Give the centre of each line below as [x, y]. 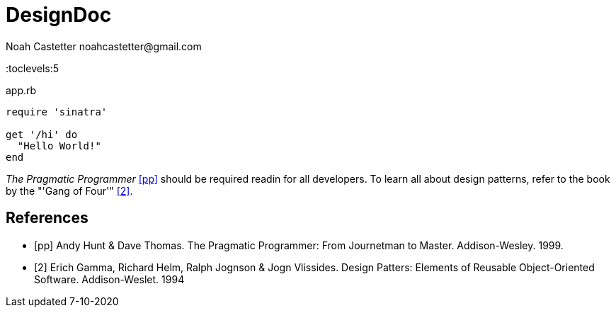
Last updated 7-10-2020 [62, 301]
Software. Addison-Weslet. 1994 [109, 279]
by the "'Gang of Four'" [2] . [69, 190]
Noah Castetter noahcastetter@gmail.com [104, 46]
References [47, 218]
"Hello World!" [59, 146]
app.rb [21, 90]
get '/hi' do [42, 134]
